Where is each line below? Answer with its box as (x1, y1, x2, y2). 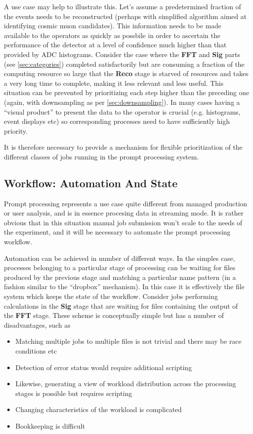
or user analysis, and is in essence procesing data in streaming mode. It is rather (4, 208, 244, 218)
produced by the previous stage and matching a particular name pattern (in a (4, 272, 236, 282)
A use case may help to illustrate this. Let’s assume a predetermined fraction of (4, 1, 241, 11)
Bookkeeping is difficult (15, 420, 85, 431)
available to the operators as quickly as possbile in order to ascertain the (4, 30, 220, 40)
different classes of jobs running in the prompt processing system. (4, 151, 199, 161)
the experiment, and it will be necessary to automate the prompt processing (4, 227, 231, 237)
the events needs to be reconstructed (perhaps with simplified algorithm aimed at (4, 11, 247, 21)
